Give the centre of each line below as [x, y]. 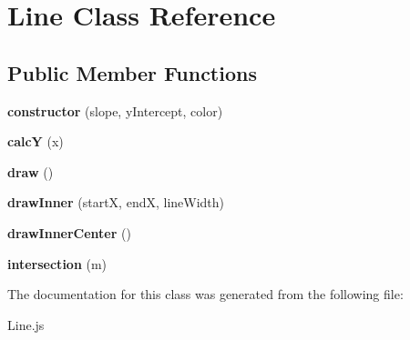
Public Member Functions [132, 72]
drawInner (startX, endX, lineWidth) [116, 202]
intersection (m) [57, 263]
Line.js [26, 324]
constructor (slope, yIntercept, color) [115, 110]
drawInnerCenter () [69, 232]
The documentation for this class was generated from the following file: [205, 294]
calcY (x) [36, 141]
